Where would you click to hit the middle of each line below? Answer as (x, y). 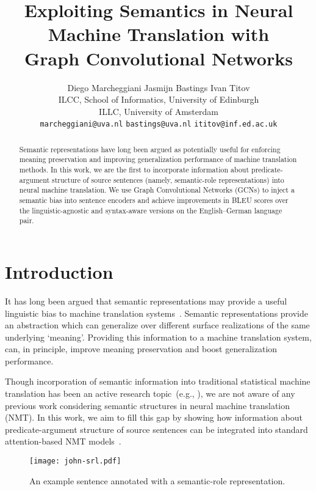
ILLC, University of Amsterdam (159, 111)
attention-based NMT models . (63, 441)
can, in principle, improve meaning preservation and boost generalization (141, 349)
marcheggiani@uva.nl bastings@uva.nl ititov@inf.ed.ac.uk (159, 124)
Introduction (59, 271)
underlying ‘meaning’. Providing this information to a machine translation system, (158, 337)
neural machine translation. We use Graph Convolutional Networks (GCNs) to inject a (157, 190)
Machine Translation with (159, 34)
